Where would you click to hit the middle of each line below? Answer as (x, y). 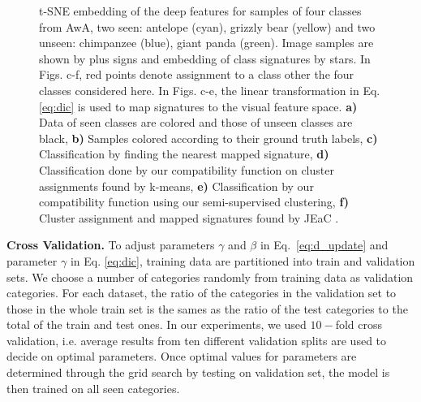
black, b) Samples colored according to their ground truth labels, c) (208, 138)
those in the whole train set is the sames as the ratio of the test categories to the (207, 308)
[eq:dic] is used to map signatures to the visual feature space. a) (198, 106)
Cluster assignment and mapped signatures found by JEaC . (189, 217)
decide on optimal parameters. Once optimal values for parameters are (182, 356)
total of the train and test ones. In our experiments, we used (157, 324)
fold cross (359, 324)
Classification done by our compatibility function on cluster (187, 169)
